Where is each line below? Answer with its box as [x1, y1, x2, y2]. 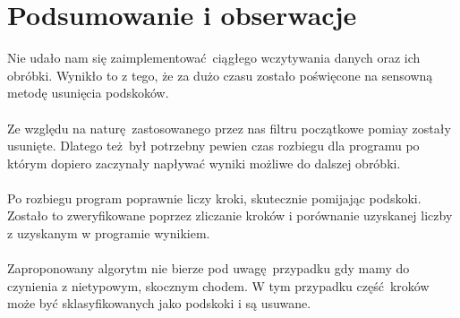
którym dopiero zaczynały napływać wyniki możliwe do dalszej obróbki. [7, 153, 401, 172]
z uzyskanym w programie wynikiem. [7, 224, 210, 243]
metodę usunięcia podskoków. [7, 83, 169, 102]
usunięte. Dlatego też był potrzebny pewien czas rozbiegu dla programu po [7, 136, 420, 155]
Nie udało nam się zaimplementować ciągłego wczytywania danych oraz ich [7, 48, 421, 67]
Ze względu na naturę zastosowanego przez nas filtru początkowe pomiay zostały [7, 118, 451, 137]
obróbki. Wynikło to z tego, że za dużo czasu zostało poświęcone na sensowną [7, 65, 433, 84]
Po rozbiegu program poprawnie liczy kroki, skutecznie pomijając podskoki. [7, 188, 422, 207]
